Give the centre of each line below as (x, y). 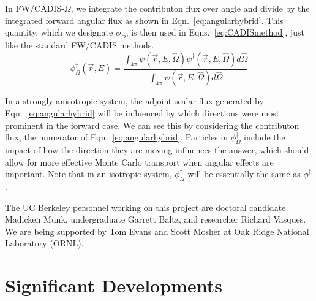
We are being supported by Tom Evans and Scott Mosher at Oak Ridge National (157, 231)
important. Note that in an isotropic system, (88, 174)
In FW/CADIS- (35, 8)
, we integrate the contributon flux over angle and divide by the (190, 8)
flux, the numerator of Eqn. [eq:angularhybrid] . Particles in (116, 137)
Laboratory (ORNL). (44, 243)
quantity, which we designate (59, 32)
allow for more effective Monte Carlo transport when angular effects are (139, 162)
